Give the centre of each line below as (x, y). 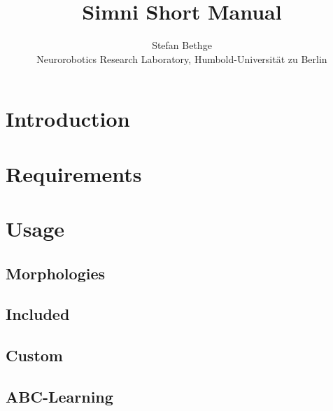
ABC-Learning (59, 396)
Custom (34, 355)
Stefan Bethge (182, 45)
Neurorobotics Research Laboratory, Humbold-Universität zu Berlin (182, 58)
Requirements (74, 173)
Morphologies (56, 273)
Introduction (68, 119)
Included (38, 314)
